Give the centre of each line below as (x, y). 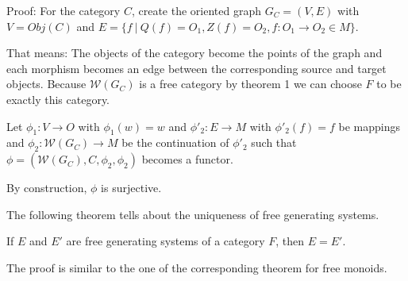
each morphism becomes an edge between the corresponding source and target (196, 68)
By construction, (47, 188)
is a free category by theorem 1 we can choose (250, 84)
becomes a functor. (187, 159)
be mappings (369, 126)
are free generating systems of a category (166, 241)
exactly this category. (58, 99)
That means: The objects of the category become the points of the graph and (194, 53)
